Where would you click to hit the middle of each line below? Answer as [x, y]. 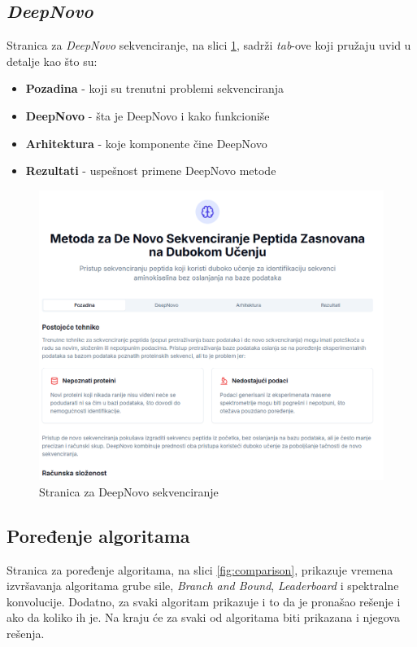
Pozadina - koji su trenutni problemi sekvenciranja [155, 88]
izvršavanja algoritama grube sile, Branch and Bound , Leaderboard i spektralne [203, 586]
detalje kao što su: [52, 61]
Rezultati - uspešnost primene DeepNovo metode [151, 170]
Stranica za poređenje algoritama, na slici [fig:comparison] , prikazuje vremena [200, 569]
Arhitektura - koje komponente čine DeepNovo [146, 143]
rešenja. [26, 634]
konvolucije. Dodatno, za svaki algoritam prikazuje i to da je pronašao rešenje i [204, 601]
